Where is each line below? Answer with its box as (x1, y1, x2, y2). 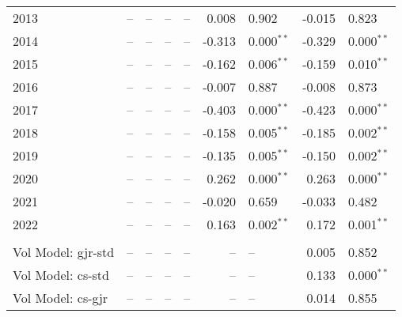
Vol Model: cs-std (13, 266, 109, 284)
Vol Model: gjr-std (13, 243, 115, 261)
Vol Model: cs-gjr (13, 289, 108, 307)
